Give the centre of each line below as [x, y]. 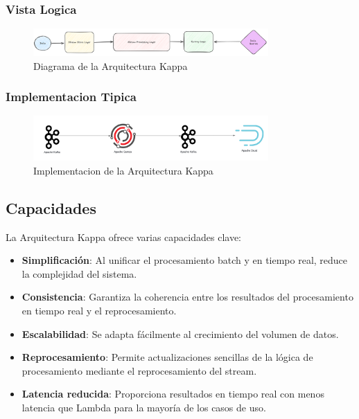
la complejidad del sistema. [79, 273]
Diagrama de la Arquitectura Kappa [111, 65]
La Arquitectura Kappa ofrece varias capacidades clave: [123, 237]
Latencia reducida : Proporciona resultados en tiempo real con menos [173, 394]
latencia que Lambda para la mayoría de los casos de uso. [144, 408]
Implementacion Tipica [71, 97]
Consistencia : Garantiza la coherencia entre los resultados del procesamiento [187, 297]
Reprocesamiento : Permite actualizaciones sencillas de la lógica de [167, 357]
